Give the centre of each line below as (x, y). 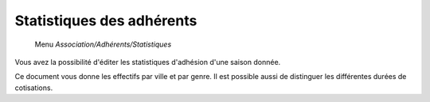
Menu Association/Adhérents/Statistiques (103, 44)
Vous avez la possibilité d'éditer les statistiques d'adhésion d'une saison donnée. (148, 62)
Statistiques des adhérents (106, 21)
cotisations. (34, 88)
